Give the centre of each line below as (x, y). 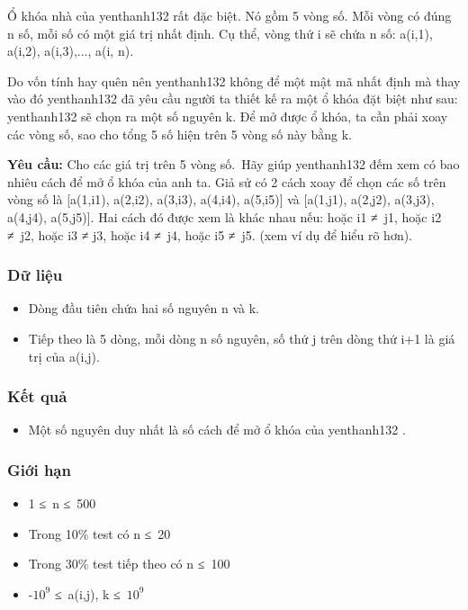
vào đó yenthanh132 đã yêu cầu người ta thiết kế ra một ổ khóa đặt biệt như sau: (233, 99)
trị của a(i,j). (64, 356)
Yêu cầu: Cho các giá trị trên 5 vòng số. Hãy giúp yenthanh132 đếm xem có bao (234, 164)
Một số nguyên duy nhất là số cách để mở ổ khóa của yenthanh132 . (217, 430)
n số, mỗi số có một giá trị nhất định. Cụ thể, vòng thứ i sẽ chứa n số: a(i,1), (220, 33)
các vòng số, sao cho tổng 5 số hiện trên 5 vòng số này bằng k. (180, 134)
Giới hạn (39, 469)
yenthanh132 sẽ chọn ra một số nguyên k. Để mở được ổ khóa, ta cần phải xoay (228, 116)
